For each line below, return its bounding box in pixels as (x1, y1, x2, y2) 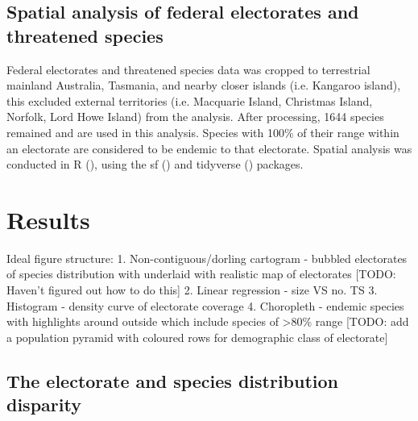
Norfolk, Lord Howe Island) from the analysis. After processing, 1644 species (6, 108, 384, 125)
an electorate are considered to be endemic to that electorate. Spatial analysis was (6, 140, 412, 156)
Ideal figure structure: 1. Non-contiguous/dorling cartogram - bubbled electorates (6, 249, 408, 266)
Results (6, 202, 90, 236)
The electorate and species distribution (6, 368, 339, 393)
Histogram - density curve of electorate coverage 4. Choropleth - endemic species (6, 297, 404, 314)
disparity (6, 392, 81, 417)
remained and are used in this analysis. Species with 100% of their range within (6, 123, 399, 140)
